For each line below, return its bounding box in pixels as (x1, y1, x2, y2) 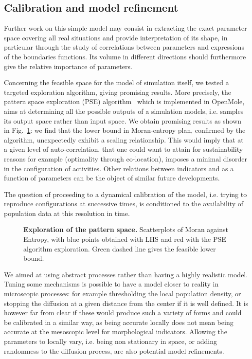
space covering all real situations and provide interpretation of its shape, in (4, 32, 228, 42)
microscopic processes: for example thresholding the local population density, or (4, 288, 241, 299)
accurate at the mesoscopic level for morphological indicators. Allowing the (4, 326, 227, 337)
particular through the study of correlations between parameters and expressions (4, 42, 244, 52)
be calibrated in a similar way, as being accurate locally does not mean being (4, 317, 234, 327)
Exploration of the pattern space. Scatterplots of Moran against (23, 224, 229, 234)
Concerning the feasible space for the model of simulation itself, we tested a (4, 77, 229, 88)
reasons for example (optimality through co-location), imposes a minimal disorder (4, 153, 247, 163)
